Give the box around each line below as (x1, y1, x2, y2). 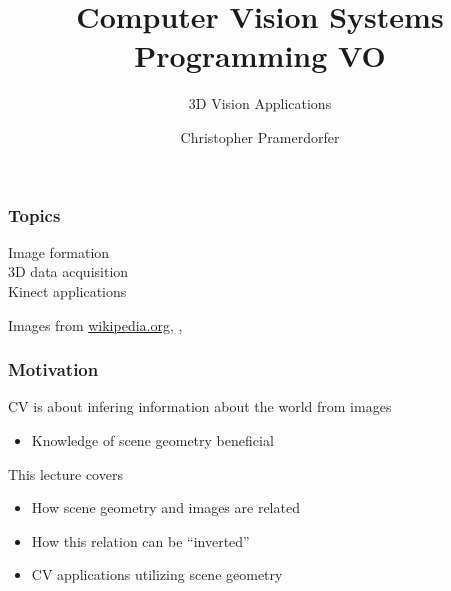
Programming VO (134, 35, 386, 76)
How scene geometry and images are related (31, 497, 300, 518)
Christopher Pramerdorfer (180, 126, 340, 147)
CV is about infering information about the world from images (8, 396, 392, 417)
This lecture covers (8, 463, 123, 484)
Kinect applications (8, 280, 127, 301)
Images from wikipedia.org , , (8, 314, 183, 335)
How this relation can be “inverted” (31, 530, 250, 551)
